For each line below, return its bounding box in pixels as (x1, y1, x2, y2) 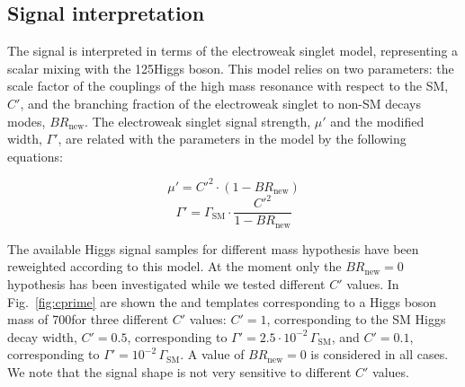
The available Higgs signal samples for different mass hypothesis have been (7, 239, 419, 258)
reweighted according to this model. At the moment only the (7, 257, 342, 276)
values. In (346, 275, 399, 294)
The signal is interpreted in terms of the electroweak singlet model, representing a (7, 41, 459, 60)
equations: (7, 146, 63, 165)
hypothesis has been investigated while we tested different (7, 275, 326, 294)
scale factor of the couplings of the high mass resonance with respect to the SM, (7, 76, 449, 95)
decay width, (7, 327, 77, 346)
